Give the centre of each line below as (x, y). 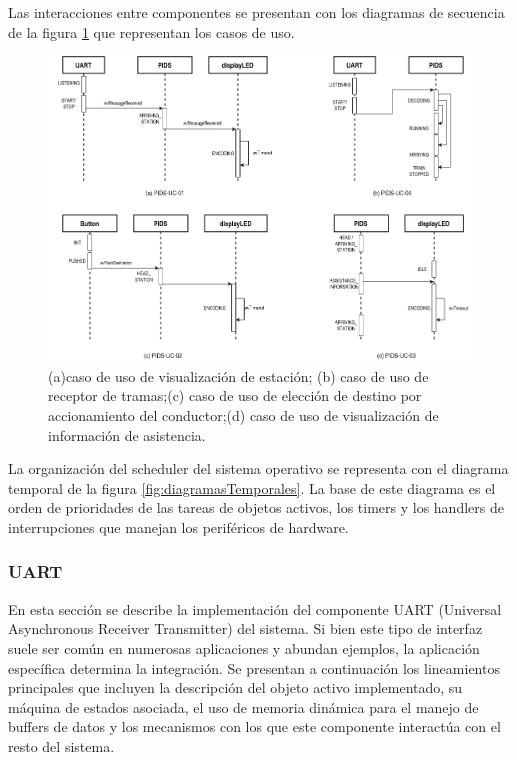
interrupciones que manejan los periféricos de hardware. (178, 526)
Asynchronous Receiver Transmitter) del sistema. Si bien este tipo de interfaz (245, 628)
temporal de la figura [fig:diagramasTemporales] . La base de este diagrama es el (252, 487)
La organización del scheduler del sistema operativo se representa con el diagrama (258, 468)
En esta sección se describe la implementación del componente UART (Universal (255, 608)
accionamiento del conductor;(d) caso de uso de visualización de (243, 414)
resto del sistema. (61, 745)
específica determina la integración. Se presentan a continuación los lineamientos (254, 667)
